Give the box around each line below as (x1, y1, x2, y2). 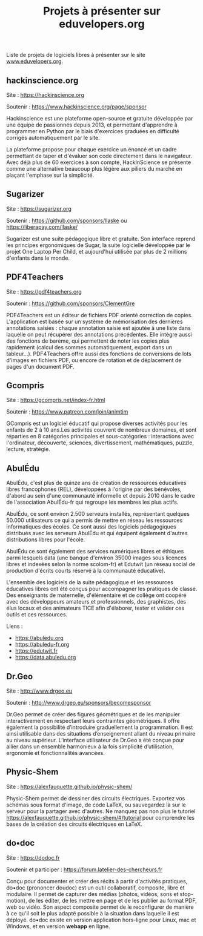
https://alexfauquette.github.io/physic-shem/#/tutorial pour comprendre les (6, 814, 195, 821)
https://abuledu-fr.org (15, 641, 70, 648)
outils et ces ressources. (6, 611, 68, 618)
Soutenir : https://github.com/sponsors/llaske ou (6, 217, 127, 224)
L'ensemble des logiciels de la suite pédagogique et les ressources (6, 579, 174, 586)
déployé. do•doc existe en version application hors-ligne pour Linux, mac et (6, 916, 196, 923)
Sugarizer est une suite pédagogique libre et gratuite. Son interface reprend (6, 235, 196, 242)
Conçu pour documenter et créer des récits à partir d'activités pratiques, (6, 877, 188, 885)
